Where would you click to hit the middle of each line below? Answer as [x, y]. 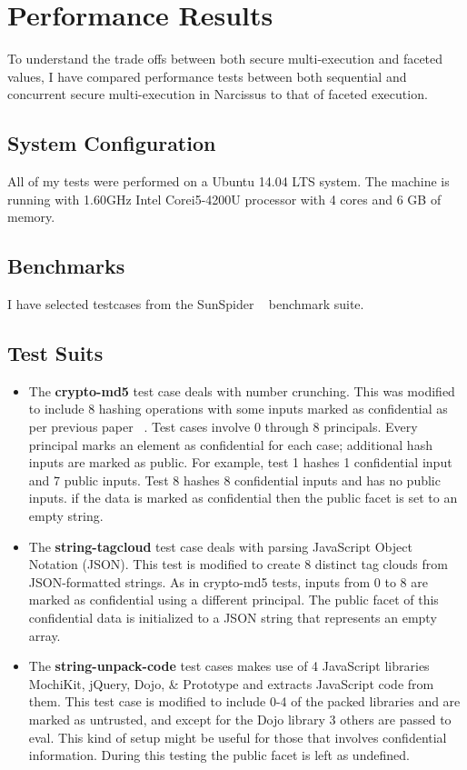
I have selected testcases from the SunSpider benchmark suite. [186, 304]
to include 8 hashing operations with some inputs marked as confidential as [238, 409]
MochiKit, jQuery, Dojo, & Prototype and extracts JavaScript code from [231, 683]
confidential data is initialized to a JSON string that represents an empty [233, 618]
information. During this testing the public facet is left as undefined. [219, 755]
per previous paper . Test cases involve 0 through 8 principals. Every [223, 427]
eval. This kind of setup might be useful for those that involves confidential [238, 737]
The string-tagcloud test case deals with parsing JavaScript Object [220, 546]
